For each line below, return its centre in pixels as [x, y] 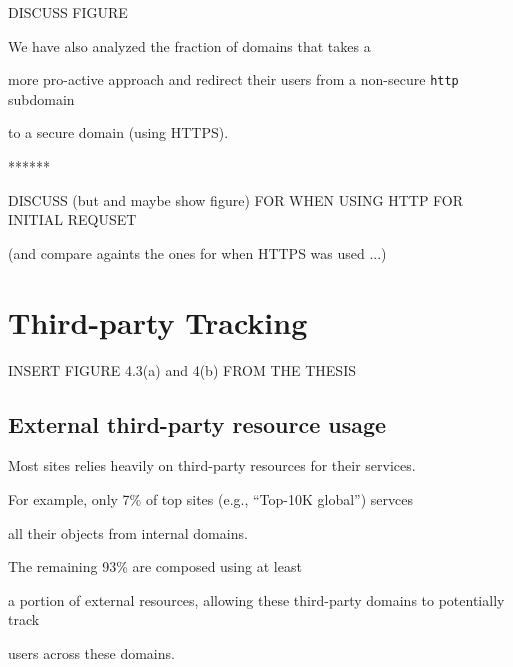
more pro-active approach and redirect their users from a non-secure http [233, 79]
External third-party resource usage [197, 423]
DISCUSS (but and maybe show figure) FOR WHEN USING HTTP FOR [236, 199]
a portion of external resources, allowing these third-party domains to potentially [256, 599]
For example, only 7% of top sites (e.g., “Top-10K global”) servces [210, 498]
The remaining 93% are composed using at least [155, 566]
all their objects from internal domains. [128, 532]
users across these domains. [91, 652]
